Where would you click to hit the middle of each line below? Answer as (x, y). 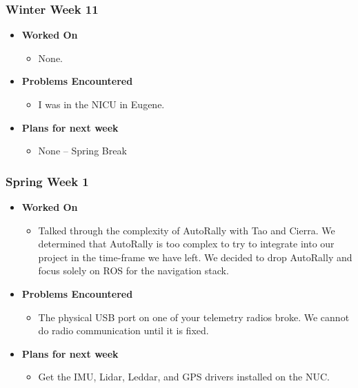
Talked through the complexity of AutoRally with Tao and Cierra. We (187, 230)
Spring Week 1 (47, 181)
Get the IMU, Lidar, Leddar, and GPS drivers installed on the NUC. (184, 377)
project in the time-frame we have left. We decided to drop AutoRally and (195, 257)
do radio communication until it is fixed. (123, 330)
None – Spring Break (82, 151)
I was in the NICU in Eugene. (101, 104)
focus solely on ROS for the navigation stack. (133, 270)
